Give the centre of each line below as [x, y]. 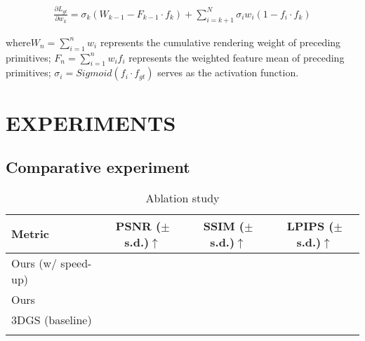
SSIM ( [224, 225]
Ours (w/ [34, 263]
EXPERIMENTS [91, 122]
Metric [30, 234]
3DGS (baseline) [52, 319]
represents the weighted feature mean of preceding [237, 57]
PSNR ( [138, 225]
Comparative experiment [98, 167]
